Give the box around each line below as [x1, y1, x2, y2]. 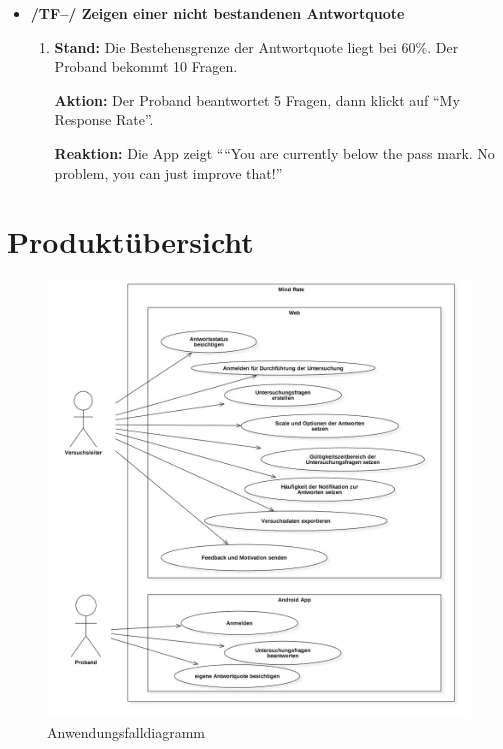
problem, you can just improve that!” [54, 162, 283, 183]
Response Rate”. [54, 109, 154, 130]
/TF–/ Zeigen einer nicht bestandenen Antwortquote [30, 3, 405, 23]
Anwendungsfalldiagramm [47, 721, 206, 742]
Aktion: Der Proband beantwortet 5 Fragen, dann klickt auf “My [54, 89, 460, 110]
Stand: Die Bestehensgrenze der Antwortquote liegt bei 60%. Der [54, 36, 459, 57]
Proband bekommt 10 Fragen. [54, 56, 238, 77]
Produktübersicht [7, 221, 254, 262]
